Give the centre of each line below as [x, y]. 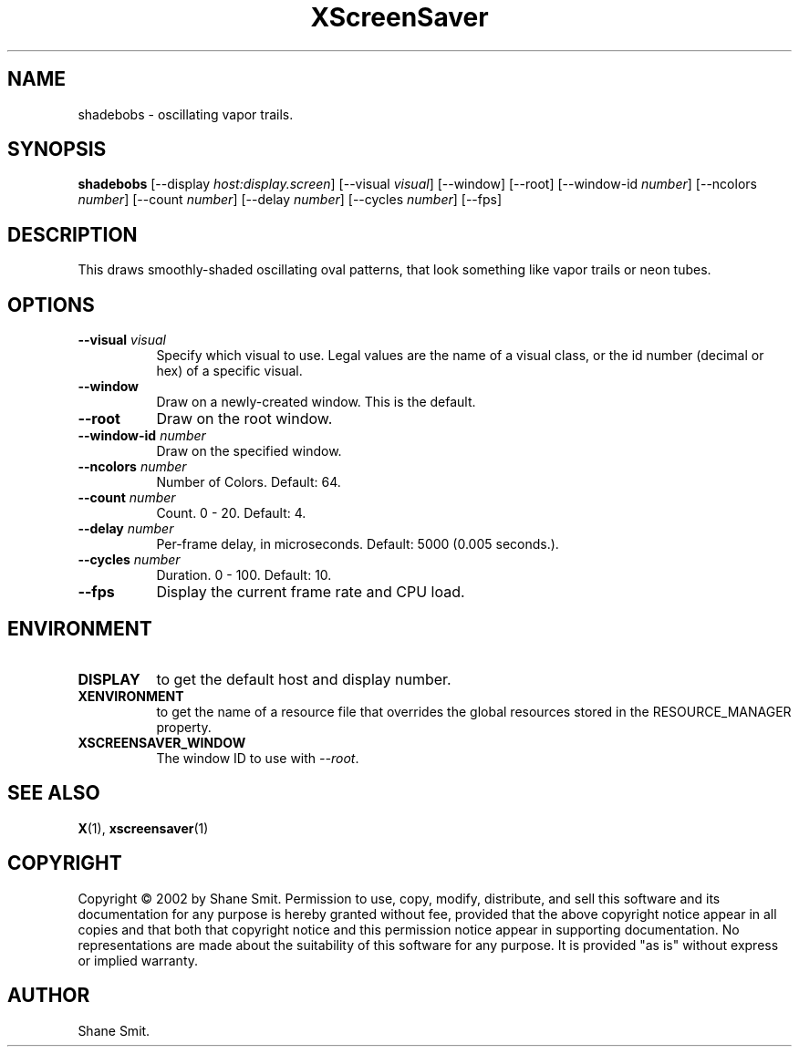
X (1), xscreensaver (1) [143, 828]
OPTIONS [51, 305]
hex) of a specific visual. [229, 371]
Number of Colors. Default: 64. [249, 482]
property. [184, 727]
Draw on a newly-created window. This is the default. [316, 402]
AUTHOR [49, 996]
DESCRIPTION [73, 234]
